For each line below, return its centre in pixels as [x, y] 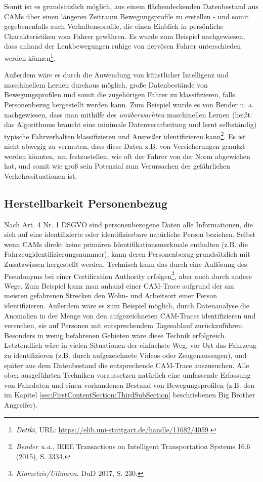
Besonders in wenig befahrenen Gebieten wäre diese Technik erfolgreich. [115, 335]
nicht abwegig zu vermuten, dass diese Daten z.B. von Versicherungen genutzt [125, 146]
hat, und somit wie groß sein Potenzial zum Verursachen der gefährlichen [117, 166]
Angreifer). [21, 404]
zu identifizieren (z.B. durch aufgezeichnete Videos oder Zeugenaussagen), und [125, 355]
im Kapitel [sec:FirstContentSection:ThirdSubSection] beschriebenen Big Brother [130, 395]
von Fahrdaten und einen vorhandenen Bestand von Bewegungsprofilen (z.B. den [129, 385]
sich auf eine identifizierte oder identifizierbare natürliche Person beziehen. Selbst [130, 234]
